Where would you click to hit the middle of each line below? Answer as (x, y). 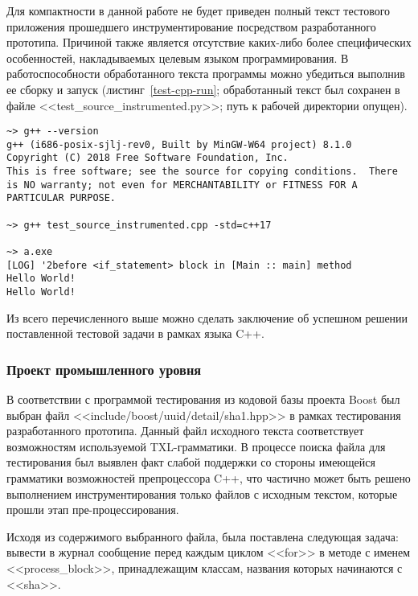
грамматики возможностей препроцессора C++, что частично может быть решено (209, 478)
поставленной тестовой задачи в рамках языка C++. (135, 333)
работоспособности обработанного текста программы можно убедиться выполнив (206, 74)
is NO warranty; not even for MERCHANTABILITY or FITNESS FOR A (182, 185)
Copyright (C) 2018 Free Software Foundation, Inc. (148, 158)
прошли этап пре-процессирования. (93, 510)
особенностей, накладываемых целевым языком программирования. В (178, 58)
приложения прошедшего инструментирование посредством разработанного (191, 26)
